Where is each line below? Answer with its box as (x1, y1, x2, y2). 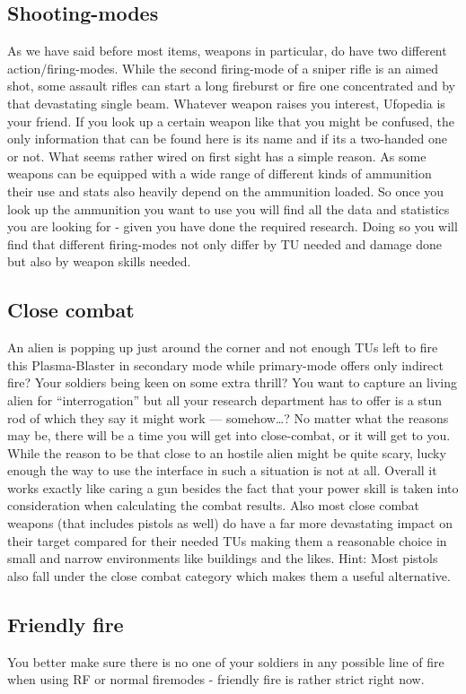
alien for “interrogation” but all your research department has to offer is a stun (7, 390, 443, 409)
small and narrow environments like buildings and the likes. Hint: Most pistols (7, 549, 438, 568)
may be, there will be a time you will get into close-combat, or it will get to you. (7, 426, 451, 445)
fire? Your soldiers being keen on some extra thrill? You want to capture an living (7, 373, 457, 392)
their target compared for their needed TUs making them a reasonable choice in (7, 531, 447, 550)
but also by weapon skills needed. (7, 252, 191, 271)
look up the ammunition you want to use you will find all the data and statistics (7, 199, 450, 218)
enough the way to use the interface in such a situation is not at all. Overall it (7, 461, 437, 480)
